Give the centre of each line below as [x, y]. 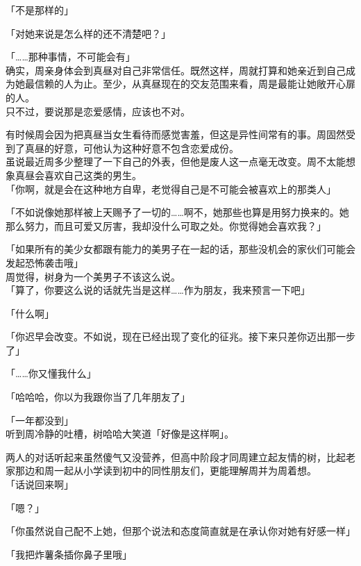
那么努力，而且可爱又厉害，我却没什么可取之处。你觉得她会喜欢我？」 [166, 225]
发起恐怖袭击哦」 [44, 262]
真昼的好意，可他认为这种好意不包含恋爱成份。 [132, 148]
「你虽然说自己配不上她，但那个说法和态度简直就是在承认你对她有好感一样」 [180, 531]
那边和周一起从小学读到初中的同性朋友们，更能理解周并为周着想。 [166, 471]
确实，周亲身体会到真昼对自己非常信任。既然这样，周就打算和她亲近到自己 [176, 70]
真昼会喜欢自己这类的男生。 [78, 175]
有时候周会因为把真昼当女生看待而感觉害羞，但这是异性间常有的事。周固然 [176, 134]
